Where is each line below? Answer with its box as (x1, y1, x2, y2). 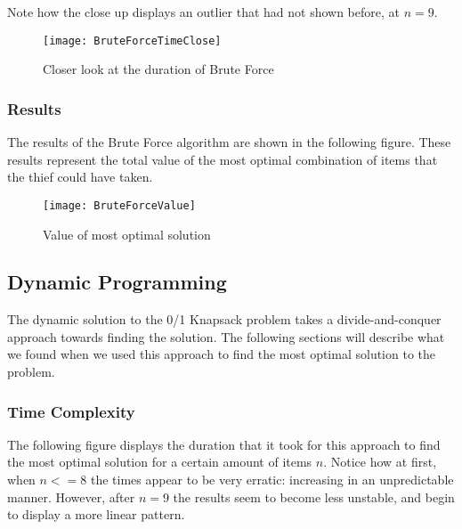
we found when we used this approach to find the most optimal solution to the (7, 345, 436, 363)
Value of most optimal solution (43, 224, 211, 243)
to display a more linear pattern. (7, 505, 185, 524)
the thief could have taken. (7, 167, 153, 186)
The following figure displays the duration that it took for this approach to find (7, 435, 441, 453)
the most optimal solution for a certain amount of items (7, 452, 312, 471)
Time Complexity (7, 400, 135, 422)
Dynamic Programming (7, 268, 227, 296)
